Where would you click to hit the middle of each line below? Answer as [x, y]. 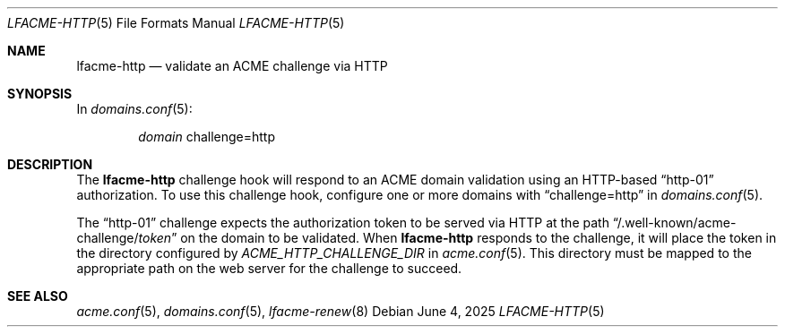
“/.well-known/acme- [674, 223]
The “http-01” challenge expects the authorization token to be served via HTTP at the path [343, 223]
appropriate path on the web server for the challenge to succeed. [269, 268]
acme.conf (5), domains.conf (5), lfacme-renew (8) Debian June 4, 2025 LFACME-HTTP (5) [341, 311]
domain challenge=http [207, 137]
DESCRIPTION [50, 164]
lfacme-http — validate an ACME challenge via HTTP [232, 66]
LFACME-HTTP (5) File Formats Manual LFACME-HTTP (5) [176, 23]
